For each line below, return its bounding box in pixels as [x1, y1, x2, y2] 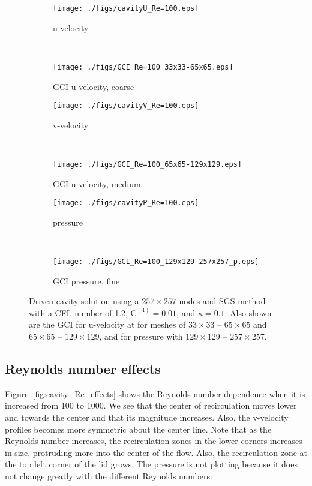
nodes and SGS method [179, 295, 266, 307]
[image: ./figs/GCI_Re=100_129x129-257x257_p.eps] [53, 257, 259, 266]
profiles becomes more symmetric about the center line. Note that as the [5, 422, 272, 435]
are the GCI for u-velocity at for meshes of [29, 318, 186, 331]
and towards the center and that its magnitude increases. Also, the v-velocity [5, 411, 289, 424]
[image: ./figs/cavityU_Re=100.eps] [53, 4, 199, 13]
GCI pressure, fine [53, 274, 120, 287]
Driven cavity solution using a [29, 295, 139, 307]
